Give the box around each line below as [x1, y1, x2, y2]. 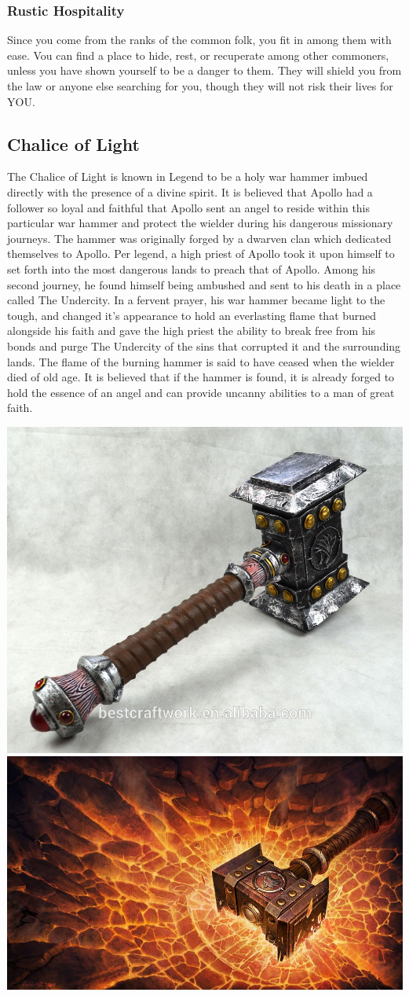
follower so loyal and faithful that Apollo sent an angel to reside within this [7, 199, 371, 215]
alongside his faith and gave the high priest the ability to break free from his [7, 322, 376, 339]
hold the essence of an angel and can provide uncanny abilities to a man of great [7, 384, 395, 400]
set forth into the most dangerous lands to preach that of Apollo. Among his [7, 260, 376, 277]
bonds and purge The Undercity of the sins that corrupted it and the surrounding [7, 337, 401, 354]
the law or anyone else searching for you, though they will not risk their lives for [7, 78, 393, 94]
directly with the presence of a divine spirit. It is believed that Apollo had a [7, 183, 373, 200]
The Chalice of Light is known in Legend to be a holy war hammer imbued [7, 168, 368, 185]
